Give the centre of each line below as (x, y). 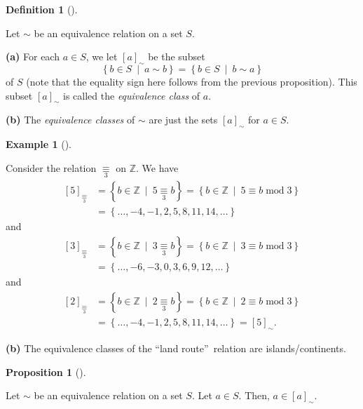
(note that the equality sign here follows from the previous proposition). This (192, 81)
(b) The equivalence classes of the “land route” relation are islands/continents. (176, 348)
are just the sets (183, 120)
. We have (157, 167)
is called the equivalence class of (132, 95)
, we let (102, 56)
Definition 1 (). (42, 9)
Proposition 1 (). (46, 371)
